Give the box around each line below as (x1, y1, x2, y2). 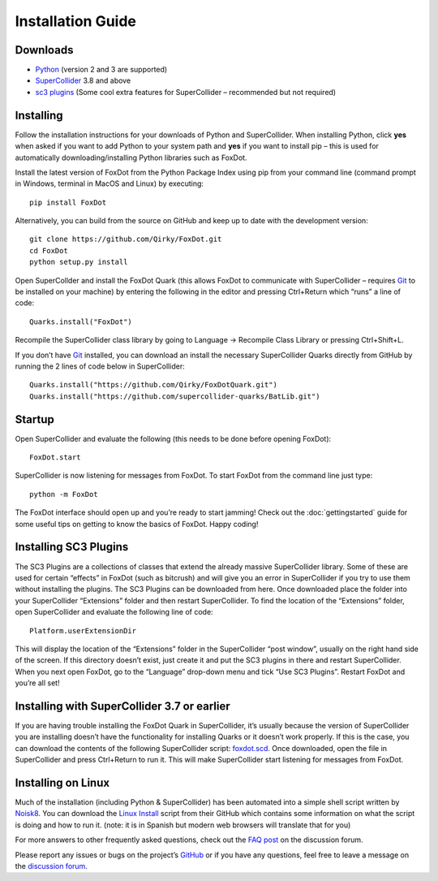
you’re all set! (15, 678, 60, 688)
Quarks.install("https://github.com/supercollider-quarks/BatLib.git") (29, 391, 320, 401)
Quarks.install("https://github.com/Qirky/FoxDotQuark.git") (29, 380, 277, 390)
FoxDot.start (29, 453, 81, 462)
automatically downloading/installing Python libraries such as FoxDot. (15, 153, 247, 162)
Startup (15, 412, 54, 426)
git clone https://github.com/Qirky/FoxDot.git (29, 235, 222, 244)
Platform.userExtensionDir (29, 626, 137, 635)
